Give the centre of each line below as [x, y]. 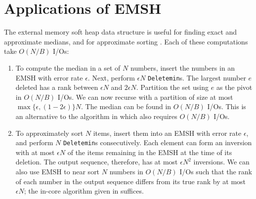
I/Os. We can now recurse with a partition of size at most [145, 97]
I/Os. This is [227, 106]
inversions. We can [221, 162]
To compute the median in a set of [68, 67]
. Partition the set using [172, 87]
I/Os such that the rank [216, 171]
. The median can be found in [126, 106]
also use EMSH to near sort [58, 171]
